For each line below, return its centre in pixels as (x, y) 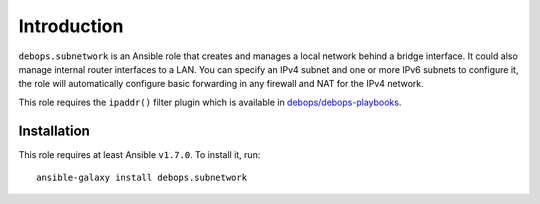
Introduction (71, 26)
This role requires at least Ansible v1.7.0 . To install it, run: (139, 154)
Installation (54, 130)
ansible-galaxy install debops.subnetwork (142, 178)
